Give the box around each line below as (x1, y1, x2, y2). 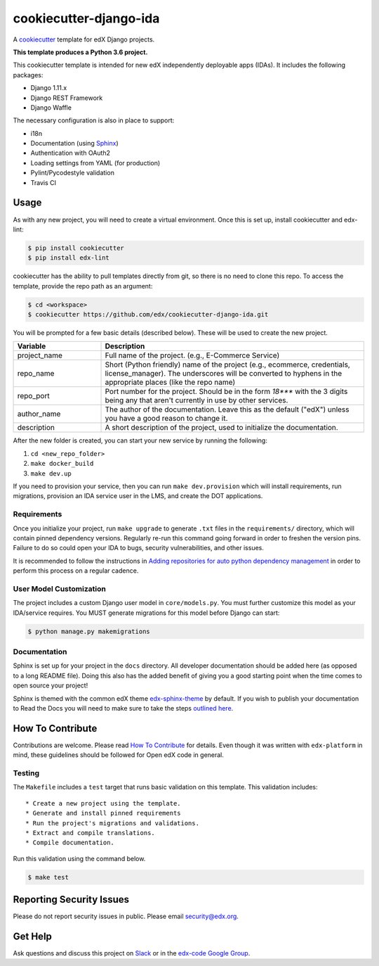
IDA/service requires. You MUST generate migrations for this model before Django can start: (13, 609, 280, 617)
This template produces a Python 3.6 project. (13, 48, 148, 56)
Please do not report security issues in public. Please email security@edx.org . (13, 912, 239, 921)
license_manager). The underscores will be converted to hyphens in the (105, 369, 343, 379)
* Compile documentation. (25, 839, 115, 847)
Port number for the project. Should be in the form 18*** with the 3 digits (105, 387, 348, 397)
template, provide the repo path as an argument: (13, 281, 153, 290)
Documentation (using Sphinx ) (30, 139, 119, 148)
